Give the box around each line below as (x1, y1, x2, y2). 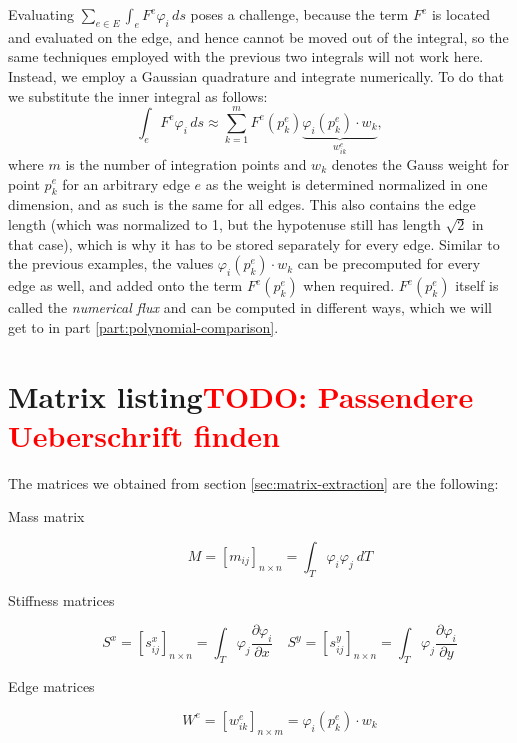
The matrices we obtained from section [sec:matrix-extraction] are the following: (8, 472, 499, 493)
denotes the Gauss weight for (331, 153, 509, 174)
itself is (455, 275, 499, 296)
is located (431, 4, 490, 24)
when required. (303, 275, 395, 296)
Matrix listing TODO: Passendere (8, 375, 474, 416)
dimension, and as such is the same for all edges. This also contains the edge (8, 194, 476, 215)
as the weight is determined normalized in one (205, 173, 488, 194)
